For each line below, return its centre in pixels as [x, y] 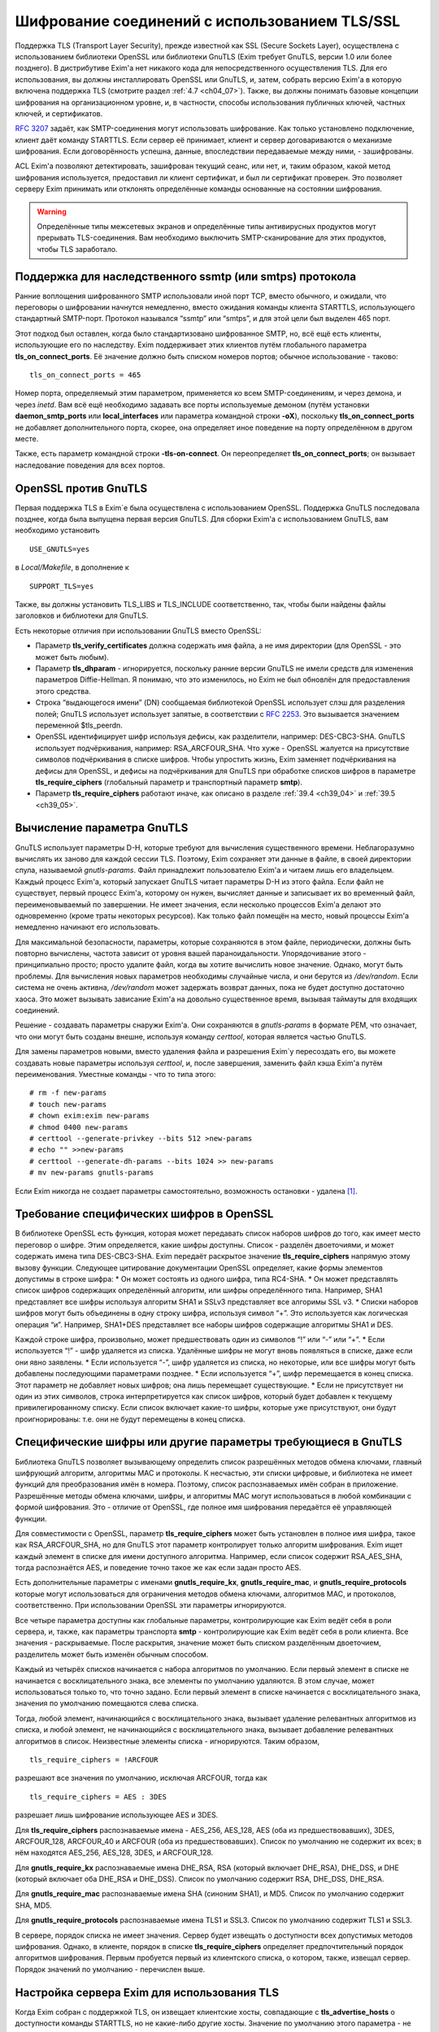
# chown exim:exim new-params [90, 1116]
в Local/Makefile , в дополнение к [72, 567]
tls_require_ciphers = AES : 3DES [98, 1797]
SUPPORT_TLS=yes [62, 586]
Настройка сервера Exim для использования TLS [147, 1993]
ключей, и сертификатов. [59, 113]
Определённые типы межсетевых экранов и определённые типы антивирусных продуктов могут [207, 227]
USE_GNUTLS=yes [60, 549]
